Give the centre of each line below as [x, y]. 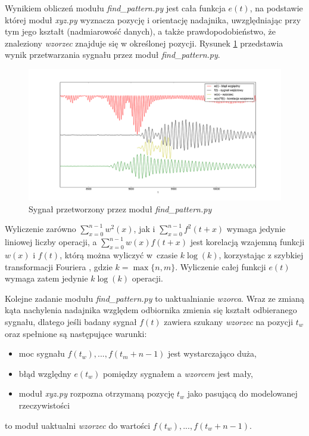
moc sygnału [42, 353]
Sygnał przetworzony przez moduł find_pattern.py [120, 208]
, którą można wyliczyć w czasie [119, 255]
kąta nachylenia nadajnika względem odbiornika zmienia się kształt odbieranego [151, 310]
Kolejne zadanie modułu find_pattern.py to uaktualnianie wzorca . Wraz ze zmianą [154, 298]
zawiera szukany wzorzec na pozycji [229, 321]
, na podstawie [276, 8]
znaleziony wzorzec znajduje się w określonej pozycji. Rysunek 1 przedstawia [144, 43]
